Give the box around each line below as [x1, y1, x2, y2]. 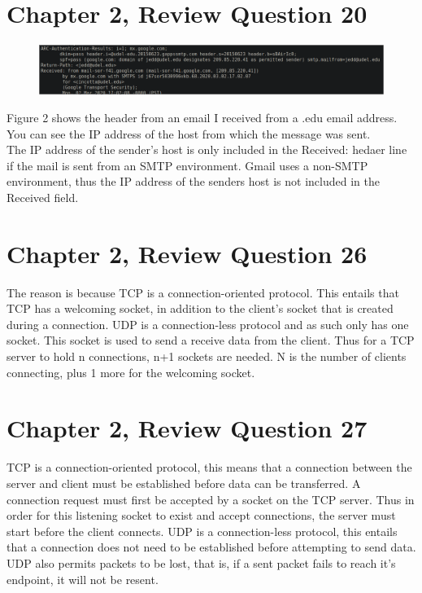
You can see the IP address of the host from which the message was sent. [7, 125, 371, 142]
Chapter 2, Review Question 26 [7, 236, 368, 270]
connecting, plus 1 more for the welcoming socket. [7, 363, 255, 380]
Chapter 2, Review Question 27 [7, 411, 368, 445]
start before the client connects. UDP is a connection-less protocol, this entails [7, 522, 398, 539]
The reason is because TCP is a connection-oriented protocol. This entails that [7, 283, 399, 301]
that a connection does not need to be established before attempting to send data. [7, 538, 416, 556]
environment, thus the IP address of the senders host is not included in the [7, 173, 380, 190]
